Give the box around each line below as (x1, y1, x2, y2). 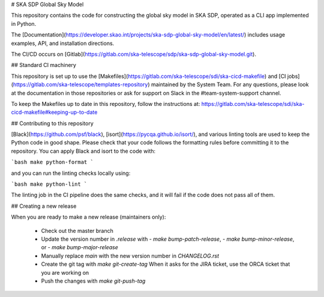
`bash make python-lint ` (11, 181, 88, 188)
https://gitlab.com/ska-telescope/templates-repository (13, 81, 148, 88)
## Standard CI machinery (11, 62, 76, 69)
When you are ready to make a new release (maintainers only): (11, 213, 166, 221)
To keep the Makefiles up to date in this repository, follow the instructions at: (11, 100, 200, 107)
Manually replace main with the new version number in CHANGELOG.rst (41, 252, 219, 259)
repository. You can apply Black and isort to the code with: (11, 147, 156, 154)
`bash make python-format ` (11, 159, 94, 166)
